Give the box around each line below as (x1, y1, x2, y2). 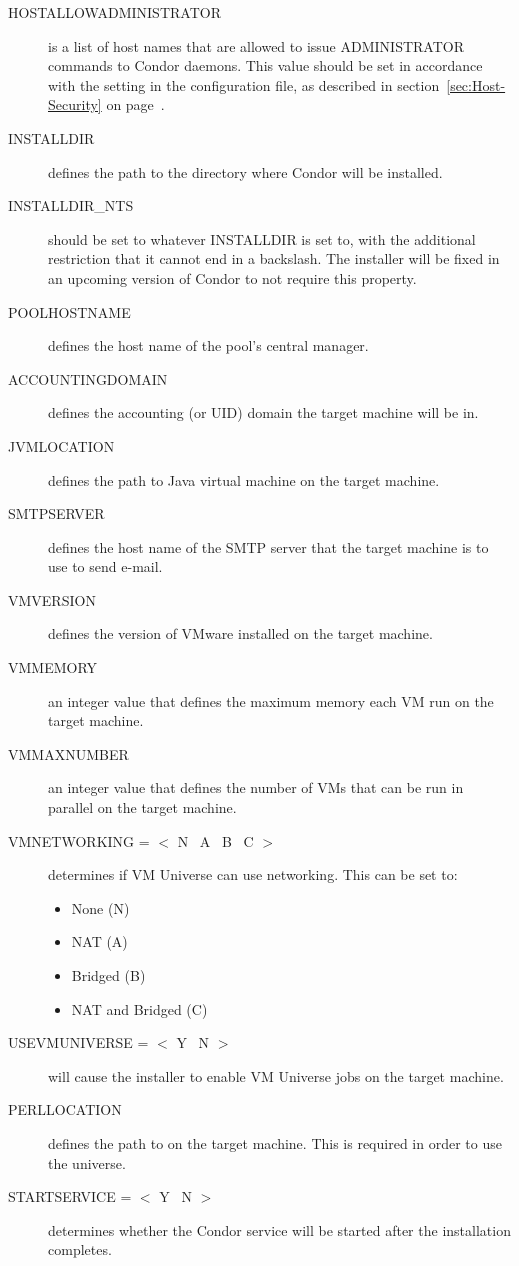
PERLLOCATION (8, 1099, 122, 1120)
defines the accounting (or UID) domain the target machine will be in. (48, 402, 479, 423)
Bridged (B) (71, 965, 146, 985)
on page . (106, 94, 165, 115)
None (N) (71, 897, 130, 918)
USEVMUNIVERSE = (8, 1032, 149, 1053)
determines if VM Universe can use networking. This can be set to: (48, 864, 458, 885)
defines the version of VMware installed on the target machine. (48, 623, 433, 644)
